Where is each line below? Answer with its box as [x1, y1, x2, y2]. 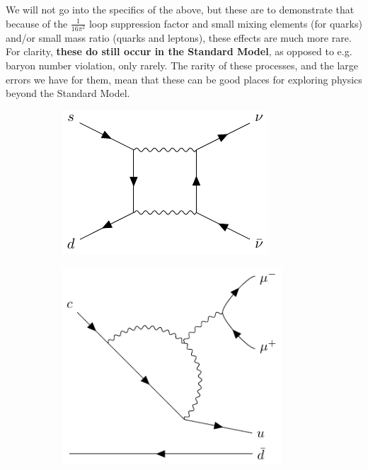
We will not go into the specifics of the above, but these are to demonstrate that [6, 2, 355, 16]
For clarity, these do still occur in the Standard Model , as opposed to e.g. [6, 44, 352, 59]
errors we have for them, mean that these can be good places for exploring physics [6, 71, 362, 86]
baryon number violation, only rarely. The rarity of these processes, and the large [6, 57, 359, 72]
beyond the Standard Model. [6, 86, 130, 101]
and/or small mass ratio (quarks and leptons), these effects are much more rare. [6, 30, 352, 45]
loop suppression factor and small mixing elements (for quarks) [88, 16, 362, 30]
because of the [6, 16, 68, 30]
